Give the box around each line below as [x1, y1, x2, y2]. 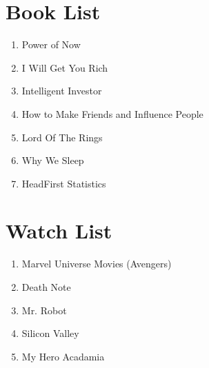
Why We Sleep [21, 153, 84, 167]
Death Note [21, 280, 71, 294]
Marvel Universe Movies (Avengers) [21, 256, 172, 271]
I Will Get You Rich [21, 60, 108, 74]
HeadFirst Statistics [21, 176, 106, 190]
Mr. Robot [21, 303, 67, 317]
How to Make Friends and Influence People [21, 106, 203, 121]
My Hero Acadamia [21, 349, 105, 363]
